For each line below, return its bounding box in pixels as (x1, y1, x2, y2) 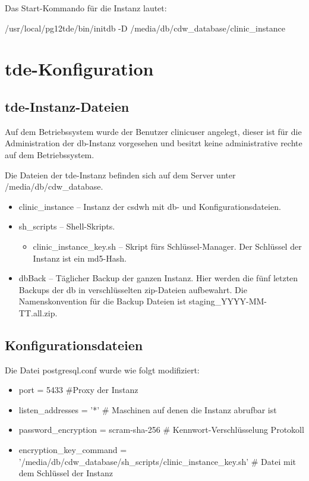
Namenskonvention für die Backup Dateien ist (18, 295, 187, 307)
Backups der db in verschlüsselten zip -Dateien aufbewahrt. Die (18, 283, 247, 295)
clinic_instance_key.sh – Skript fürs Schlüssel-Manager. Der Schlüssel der (33, 240, 302, 252)
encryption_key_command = (18, 444, 127, 456)
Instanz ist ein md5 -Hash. (33, 251, 127, 264)
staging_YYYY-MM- (188, 295, 267, 307)
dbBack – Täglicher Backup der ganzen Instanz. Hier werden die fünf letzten (18, 272, 298, 284)
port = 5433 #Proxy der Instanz (18, 383, 138, 396)
